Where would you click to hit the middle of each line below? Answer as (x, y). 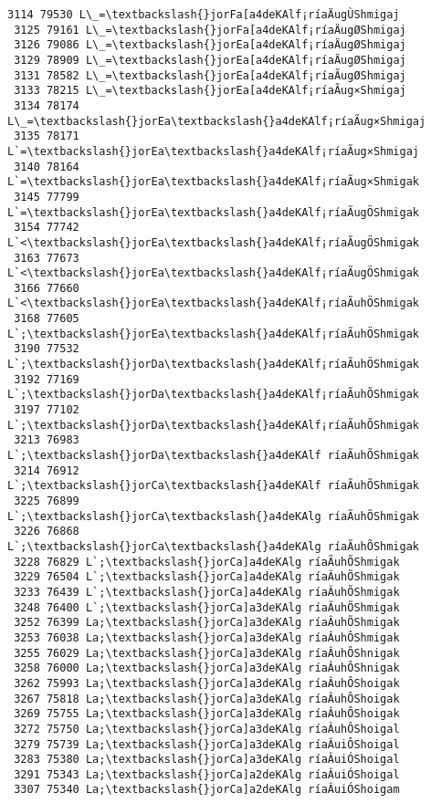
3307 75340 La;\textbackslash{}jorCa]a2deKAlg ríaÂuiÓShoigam (207, 790)
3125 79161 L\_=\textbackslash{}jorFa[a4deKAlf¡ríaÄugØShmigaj (210, 30)
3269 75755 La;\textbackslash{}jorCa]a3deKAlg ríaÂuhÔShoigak (207, 714)
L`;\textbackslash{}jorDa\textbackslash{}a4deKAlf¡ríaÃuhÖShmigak (214, 365)
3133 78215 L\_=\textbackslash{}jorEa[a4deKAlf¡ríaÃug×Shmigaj (210, 91)
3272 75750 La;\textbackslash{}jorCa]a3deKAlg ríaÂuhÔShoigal (207, 729)
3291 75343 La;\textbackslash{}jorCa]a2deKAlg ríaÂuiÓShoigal (207, 774)
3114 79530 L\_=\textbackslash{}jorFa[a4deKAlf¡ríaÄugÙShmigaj (204, 15)
